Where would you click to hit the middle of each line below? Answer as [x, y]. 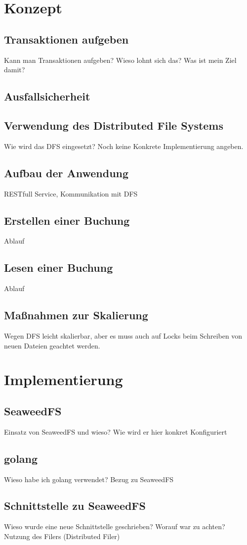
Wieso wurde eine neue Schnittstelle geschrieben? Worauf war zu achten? [115, 526]
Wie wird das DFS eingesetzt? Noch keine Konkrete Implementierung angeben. [124, 146]
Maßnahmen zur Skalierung [76, 315]
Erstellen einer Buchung [67, 220]
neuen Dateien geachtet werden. [52, 345]
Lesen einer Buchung [59, 268]
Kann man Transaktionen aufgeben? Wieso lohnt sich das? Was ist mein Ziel [120, 60]
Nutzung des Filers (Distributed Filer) [62, 536]
